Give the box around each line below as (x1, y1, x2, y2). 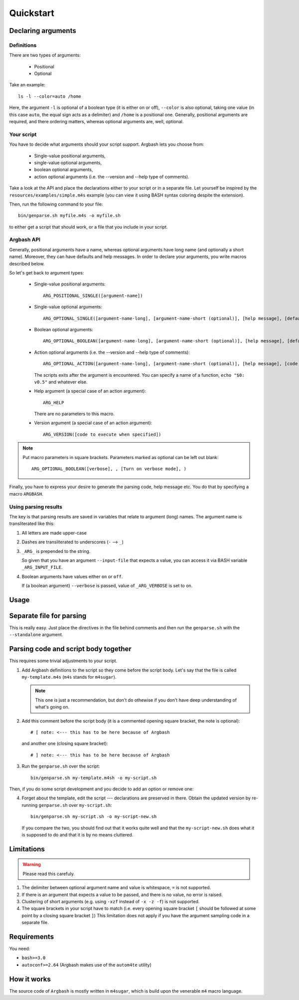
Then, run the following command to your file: (9, 201, 103, 207)
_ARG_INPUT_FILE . (21, 564, 63, 570)
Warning (22, 861, 41, 868)
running (21, 802, 38, 808)
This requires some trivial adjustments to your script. (9, 658, 118, 664)
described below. (9, 260, 45, 266)
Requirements (9, 932, 54, 941)
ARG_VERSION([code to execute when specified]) (43, 432, 161, 437)
